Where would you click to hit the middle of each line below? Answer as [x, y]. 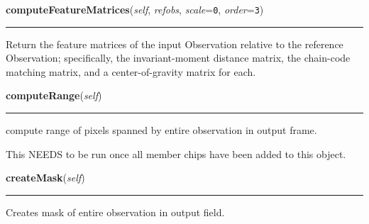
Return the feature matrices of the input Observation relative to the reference [175, 44]
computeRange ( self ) [54, 95]
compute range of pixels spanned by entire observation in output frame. [161, 130]
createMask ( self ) [45, 178]
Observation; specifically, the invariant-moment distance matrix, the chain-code [178, 58]
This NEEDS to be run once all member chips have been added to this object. [176, 153]
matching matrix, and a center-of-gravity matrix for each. [131, 71]
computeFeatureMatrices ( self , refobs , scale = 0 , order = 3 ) [135, 9]
